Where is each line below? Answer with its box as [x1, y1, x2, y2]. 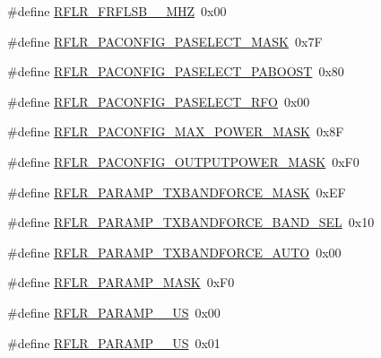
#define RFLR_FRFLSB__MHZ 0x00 [7, 2, 227, 20]
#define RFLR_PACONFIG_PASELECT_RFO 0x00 [7, 92, 310, 110]
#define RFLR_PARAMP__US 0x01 [7, 333, 221, 352]
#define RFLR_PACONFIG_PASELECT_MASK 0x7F [7, 31, 323, 50]
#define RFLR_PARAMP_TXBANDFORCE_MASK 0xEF [7, 182, 346, 201]
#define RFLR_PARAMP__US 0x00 [7, 302, 221, 321]
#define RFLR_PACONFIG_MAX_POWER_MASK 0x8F [7, 122, 344, 141]
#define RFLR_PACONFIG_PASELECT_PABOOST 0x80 [7, 62, 344, 81]
